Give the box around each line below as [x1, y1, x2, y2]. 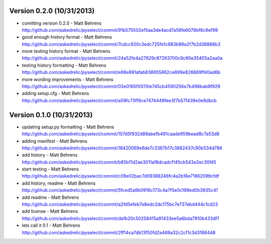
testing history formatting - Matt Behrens [22, 62, 106, 68]
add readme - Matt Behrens [22, 194, 79, 200]
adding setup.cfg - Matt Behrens [22, 91, 89, 97]
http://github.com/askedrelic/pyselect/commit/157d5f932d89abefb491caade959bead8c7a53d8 [22, 131, 220, 137]
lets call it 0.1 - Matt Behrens [22, 222, 80, 228]
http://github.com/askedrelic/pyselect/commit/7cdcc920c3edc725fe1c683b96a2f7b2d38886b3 [22, 41, 221, 47]
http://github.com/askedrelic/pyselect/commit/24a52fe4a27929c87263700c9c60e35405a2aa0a [22, 55, 223, 61]
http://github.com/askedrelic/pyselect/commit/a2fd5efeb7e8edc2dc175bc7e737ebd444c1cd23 [22, 201, 218, 207]
